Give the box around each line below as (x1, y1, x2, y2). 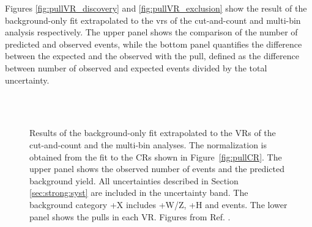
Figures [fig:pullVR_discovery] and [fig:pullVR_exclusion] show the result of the (5, 2, 307, 14)
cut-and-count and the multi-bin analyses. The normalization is (29, 138, 267, 151)
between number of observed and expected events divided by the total (5, 61, 267, 74)
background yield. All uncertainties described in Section (29, 174, 239, 187)
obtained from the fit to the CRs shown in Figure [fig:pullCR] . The (29, 150, 282, 163)
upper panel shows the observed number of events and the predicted (29, 162, 284, 175)
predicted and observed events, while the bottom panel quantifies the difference (5, 37, 302, 50)
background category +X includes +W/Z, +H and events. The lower (29, 198, 288, 211)
